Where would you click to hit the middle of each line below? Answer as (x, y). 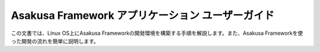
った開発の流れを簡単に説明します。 (55, 41)
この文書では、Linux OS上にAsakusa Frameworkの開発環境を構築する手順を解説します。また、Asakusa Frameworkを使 (157, 33)
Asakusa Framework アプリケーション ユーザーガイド (143, 15)
